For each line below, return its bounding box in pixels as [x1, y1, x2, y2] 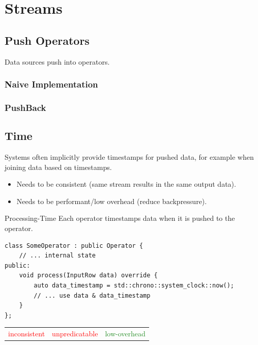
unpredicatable [52, 328, 98, 339]
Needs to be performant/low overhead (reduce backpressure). [16, 195, 207, 206]
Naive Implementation [5, 78, 98, 91]
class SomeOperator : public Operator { [5, 242, 144, 249]
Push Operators [5, 32, 90, 48]
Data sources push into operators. [5, 56, 110, 67]
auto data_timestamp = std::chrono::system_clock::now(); [34, 282, 235, 289]
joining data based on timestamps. [5, 161, 112, 172]
